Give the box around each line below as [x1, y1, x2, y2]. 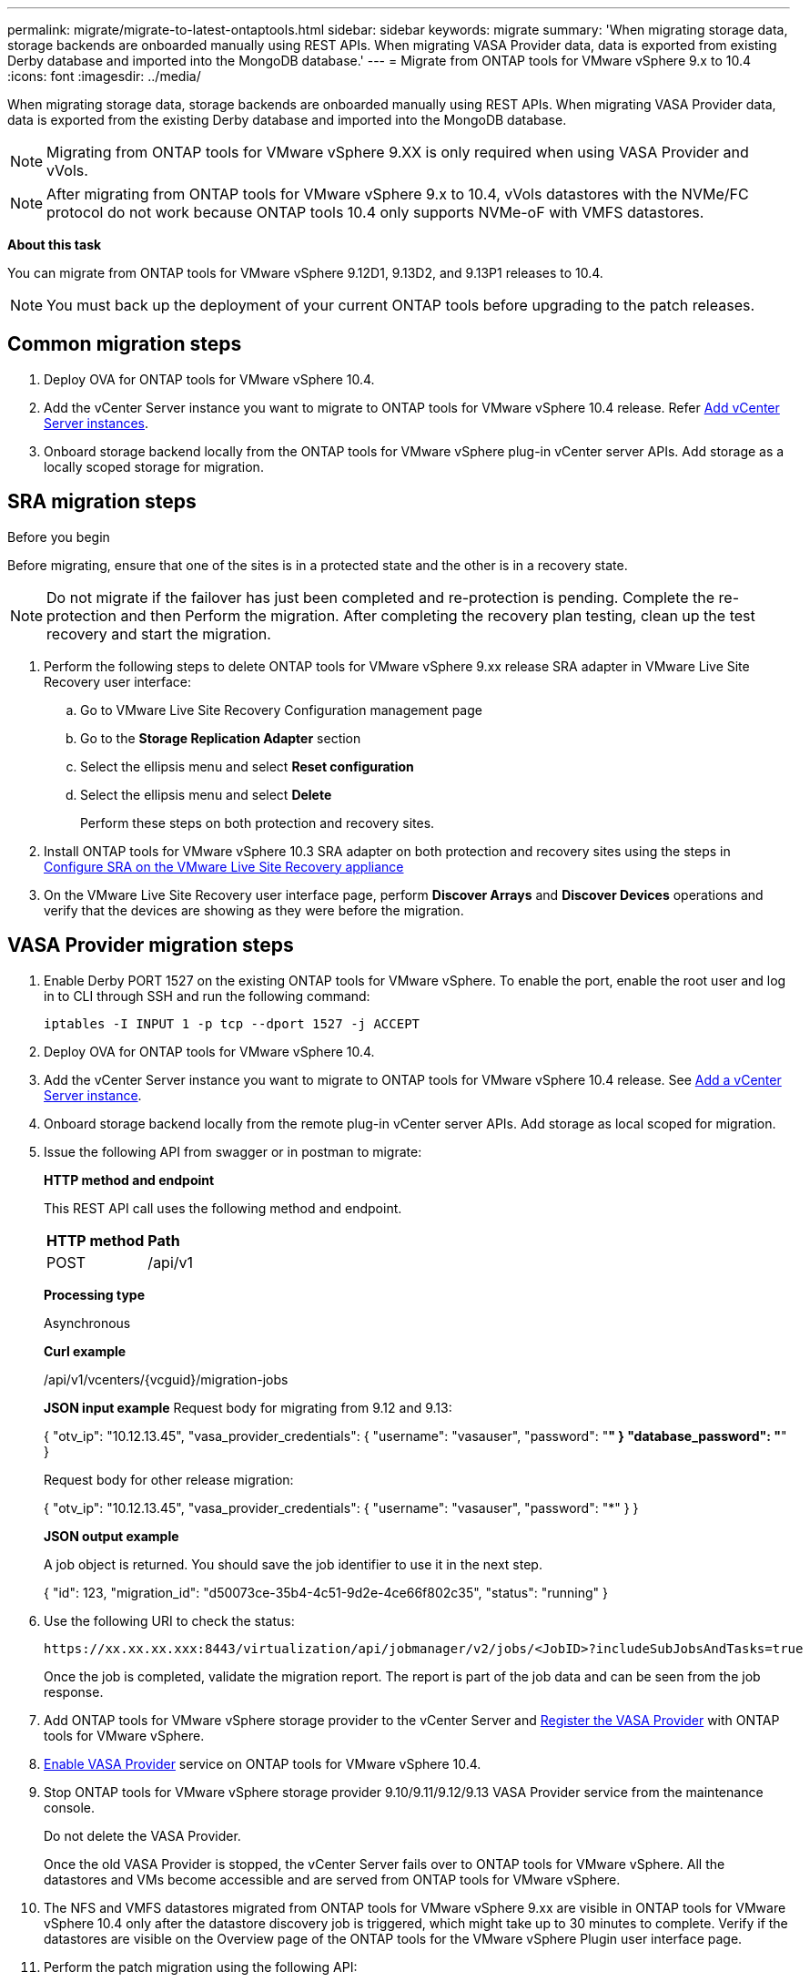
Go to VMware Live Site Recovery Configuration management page [80, 701, 482, 718]
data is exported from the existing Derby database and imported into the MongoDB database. [7, 112, 567, 128]
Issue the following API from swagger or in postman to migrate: [44, 1143, 422, 1160]
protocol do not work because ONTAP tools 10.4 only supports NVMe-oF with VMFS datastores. [46, 203, 704, 221]
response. [44, 1683, 104, 1700]
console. [44, 1799, 96, 1815]
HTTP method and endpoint [44, 1171, 215, 1188]
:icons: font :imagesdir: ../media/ [7, 68, 201, 84]
